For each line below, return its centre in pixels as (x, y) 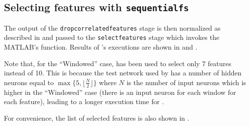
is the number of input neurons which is (186, 82)
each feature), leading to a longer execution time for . (84, 101)
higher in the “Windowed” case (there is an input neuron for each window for (120, 92)
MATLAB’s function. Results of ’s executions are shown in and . (101, 47)
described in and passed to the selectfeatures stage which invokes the (112, 37)
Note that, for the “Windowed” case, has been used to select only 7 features (118, 63)
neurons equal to (29, 82)
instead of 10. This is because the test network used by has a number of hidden (123, 73)
